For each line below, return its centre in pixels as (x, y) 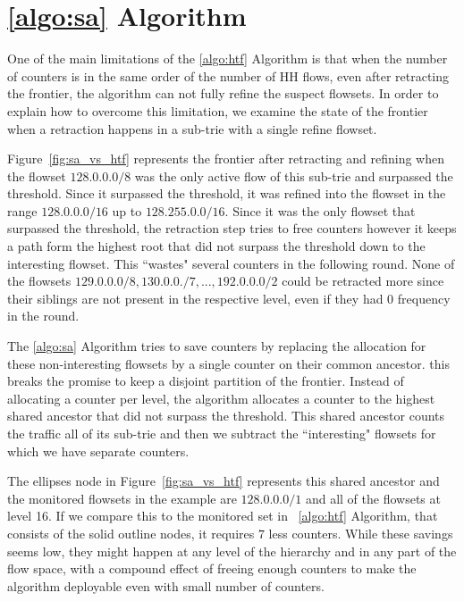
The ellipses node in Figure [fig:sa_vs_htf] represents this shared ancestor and (224, 481)
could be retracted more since (363, 281)
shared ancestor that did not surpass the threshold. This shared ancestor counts (226, 416)
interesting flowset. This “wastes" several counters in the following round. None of (231, 263)
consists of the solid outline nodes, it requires (131, 533)
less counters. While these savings (361, 533)
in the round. (43, 316)
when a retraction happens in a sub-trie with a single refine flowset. (192, 128)
